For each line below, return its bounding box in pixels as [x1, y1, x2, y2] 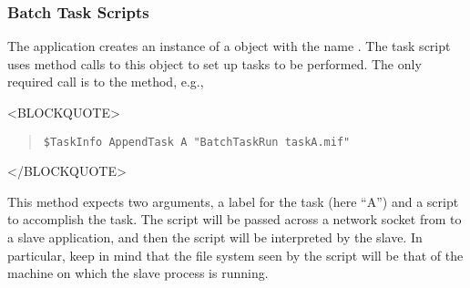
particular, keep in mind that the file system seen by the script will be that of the [7, 245, 464, 264]
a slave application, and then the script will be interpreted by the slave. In [7, 228, 423, 247]
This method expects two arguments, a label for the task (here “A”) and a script [7, 191, 459, 211]
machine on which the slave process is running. [7, 263, 269, 283]
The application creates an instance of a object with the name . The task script [7, 36, 451, 56]
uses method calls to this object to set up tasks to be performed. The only [7, 54, 422, 73]
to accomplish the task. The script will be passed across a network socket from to [7, 210, 462, 229]
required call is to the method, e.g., [7, 72, 204, 91]
